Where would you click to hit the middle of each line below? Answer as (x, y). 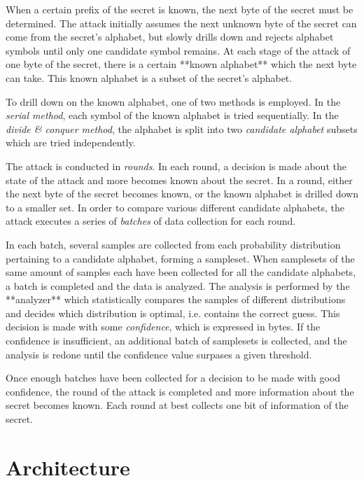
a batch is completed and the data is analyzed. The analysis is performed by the (178, 285)
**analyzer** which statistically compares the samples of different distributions (176, 299)
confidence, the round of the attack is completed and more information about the (180, 391)
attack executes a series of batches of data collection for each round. (151, 221)
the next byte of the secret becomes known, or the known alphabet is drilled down (182, 194)
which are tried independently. (71, 142)
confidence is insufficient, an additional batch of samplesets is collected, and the (176, 341)
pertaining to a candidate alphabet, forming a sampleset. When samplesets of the (180, 258)
